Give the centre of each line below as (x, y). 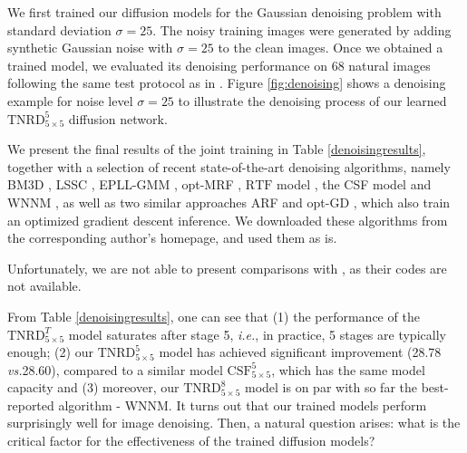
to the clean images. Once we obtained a (331, 48)
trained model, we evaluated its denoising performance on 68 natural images (219, 65)
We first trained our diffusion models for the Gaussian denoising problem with (224, 12)
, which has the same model (348, 369)
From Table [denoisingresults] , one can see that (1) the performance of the (214, 316)
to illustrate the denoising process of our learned (312, 100)
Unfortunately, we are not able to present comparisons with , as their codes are (227, 268)
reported (31, 405)
